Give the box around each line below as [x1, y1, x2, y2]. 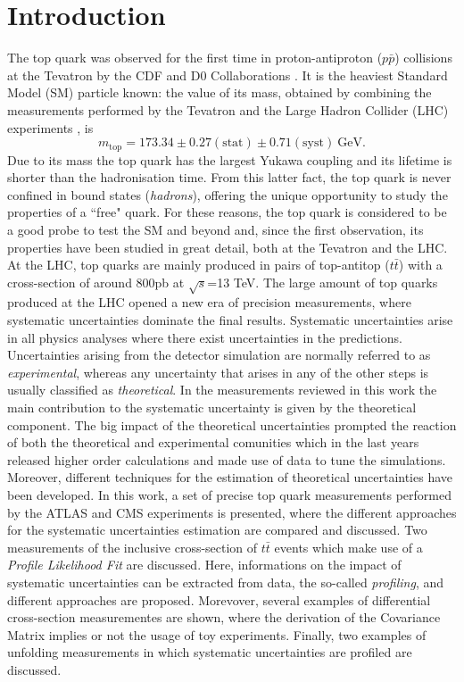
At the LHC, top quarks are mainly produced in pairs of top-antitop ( [7, 255, 390, 274]
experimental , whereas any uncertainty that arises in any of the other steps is [7, 362, 429, 381]
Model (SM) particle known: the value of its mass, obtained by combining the [7, 83, 432, 102]
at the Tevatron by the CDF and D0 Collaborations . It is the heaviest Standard [7, 65, 448, 84]
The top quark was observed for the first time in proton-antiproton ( [7, 48, 383, 67]
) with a [398, 255, 443, 274]
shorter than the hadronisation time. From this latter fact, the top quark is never [7, 168, 452, 187]
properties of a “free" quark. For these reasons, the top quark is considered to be [7, 203, 447, 221]
